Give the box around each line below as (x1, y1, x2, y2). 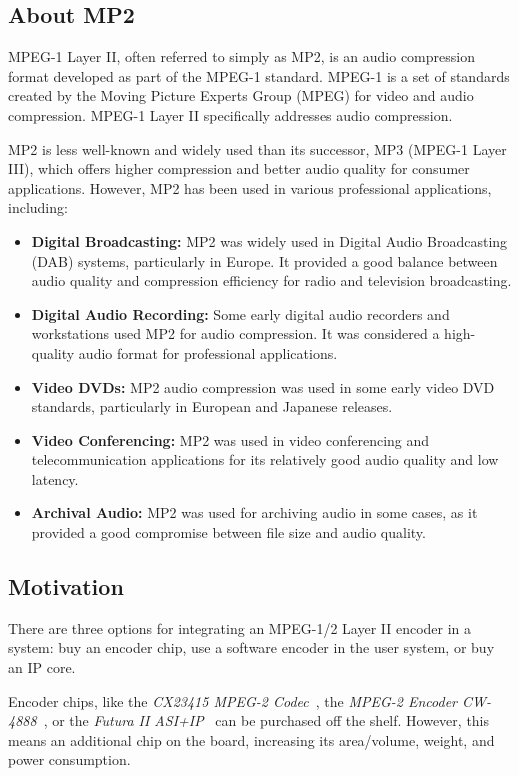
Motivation (8, 571, 124, 602)
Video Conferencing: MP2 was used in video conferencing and (31, 429, 430, 450)
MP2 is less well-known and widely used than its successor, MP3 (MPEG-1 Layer (8, 138, 507, 159)
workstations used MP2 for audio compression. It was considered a (31, 323, 440, 344)
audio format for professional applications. (78, 342, 338, 363)
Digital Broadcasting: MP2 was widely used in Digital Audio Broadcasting (31, 230, 508, 251)
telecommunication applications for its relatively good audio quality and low (31, 449, 499, 470)
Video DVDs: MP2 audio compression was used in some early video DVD (31, 376, 495, 397)
